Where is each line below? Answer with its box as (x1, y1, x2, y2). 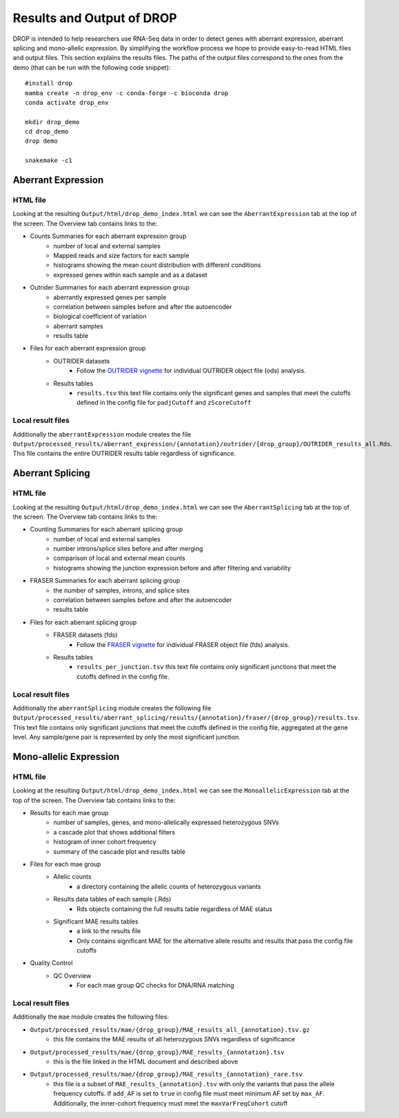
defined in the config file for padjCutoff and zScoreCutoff (76, 399, 252, 407)
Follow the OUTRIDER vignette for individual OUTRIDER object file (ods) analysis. (76, 366, 306, 375)
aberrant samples (53, 321, 103, 330)
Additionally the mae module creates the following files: (12, 1012, 169, 1021)
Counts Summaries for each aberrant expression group (30, 232, 187, 241)
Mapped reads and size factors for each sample (53, 251, 190, 259)
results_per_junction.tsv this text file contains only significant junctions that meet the (76, 663, 337, 671)
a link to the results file (76, 927, 141, 935)
